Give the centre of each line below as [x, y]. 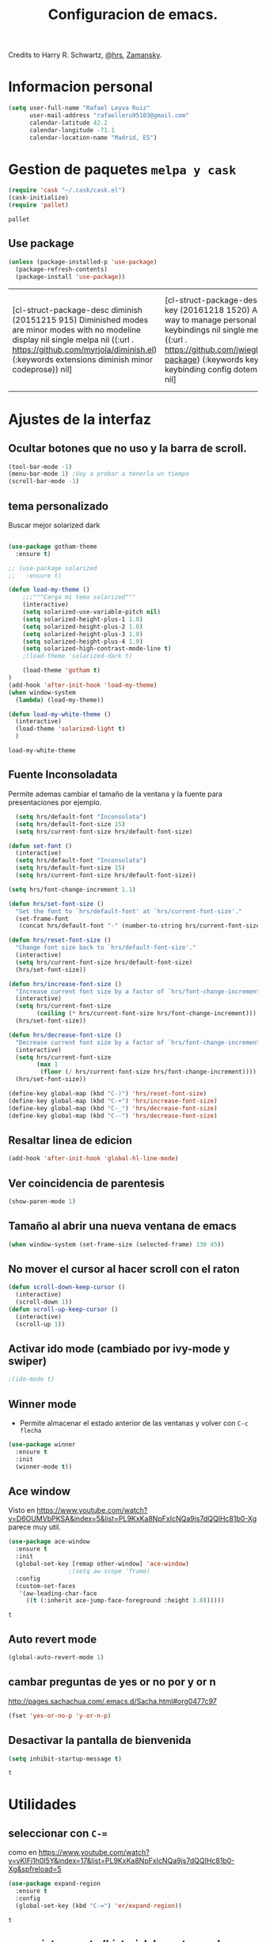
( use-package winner [42, 1445]
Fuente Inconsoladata [63, 775]
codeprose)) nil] [42, 369]
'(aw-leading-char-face [58, 1594]
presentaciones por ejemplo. [55, 802]
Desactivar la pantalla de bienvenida [100, 1740]
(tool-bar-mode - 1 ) [40, 466]
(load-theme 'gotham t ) [62, 671]
